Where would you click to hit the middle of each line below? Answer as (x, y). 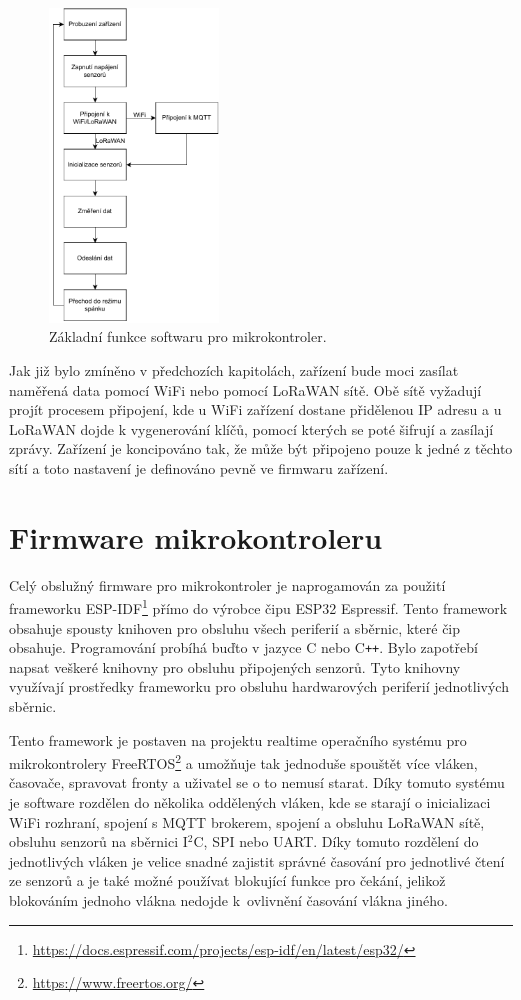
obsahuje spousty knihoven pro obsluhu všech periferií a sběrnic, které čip (235, 627)
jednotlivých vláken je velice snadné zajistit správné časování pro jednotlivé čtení (257, 860)
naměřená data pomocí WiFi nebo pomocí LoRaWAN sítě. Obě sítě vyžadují (245, 389)
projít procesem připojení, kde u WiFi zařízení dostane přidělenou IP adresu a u (255, 409)
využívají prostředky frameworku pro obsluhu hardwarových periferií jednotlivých (259, 686)
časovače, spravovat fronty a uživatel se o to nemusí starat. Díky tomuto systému (257, 782)
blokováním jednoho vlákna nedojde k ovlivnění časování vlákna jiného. (228, 900)
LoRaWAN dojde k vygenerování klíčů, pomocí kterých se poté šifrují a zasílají (251, 428)
